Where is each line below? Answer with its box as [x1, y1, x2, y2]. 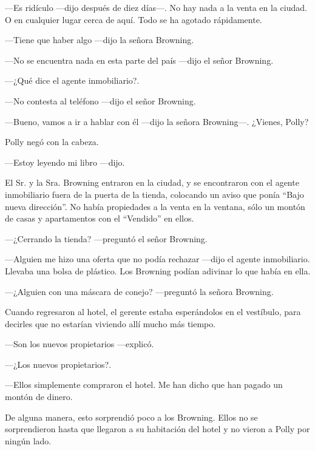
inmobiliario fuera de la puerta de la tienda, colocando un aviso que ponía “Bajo [5, 188, 304, 200]
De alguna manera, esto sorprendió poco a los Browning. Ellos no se [5, 410, 258, 423]
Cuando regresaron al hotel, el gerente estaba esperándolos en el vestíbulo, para [5, 305, 301, 318]
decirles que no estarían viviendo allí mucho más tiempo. [5, 317, 216, 330]
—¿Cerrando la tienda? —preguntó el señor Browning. [5, 232, 208, 245]
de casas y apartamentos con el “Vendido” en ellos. [5, 212, 194, 225]
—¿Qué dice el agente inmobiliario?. [5, 74, 140, 87]
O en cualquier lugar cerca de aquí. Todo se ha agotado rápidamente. [5, 13, 262, 25]
